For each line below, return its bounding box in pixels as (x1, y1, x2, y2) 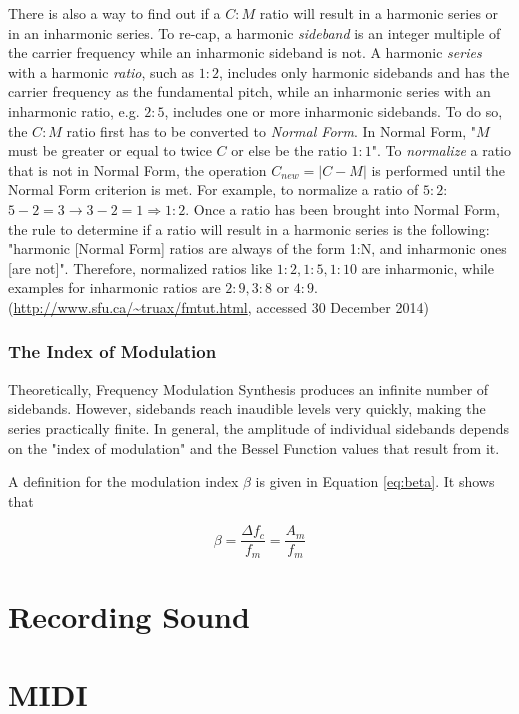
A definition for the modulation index (8, 471, 239, 492)
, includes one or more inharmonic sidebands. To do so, (164, 100, 503, 121)
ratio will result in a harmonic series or (259, 3, 499, 23)
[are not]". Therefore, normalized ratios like (8, 257, 273, 278)
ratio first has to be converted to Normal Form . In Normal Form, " (66, 120, 477, 141)
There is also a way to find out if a (8, 3, 221, 23)
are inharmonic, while (361, 257, 494, 278)
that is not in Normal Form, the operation (8, 159, 267, 180)
